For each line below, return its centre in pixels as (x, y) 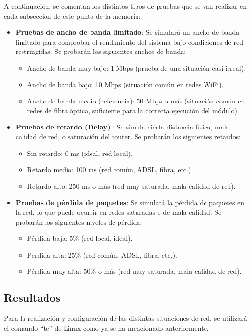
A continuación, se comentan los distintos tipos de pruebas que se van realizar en (125, 6)
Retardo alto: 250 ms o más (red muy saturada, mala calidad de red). (131, 186)
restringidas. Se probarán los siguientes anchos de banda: (101, 51)
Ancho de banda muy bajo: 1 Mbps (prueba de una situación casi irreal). (137, 67)
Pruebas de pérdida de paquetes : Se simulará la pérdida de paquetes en (130, 202)
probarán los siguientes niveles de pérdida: (79, 221)
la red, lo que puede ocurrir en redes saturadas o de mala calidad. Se (118, 212)
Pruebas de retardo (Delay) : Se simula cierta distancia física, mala (122, 127)
